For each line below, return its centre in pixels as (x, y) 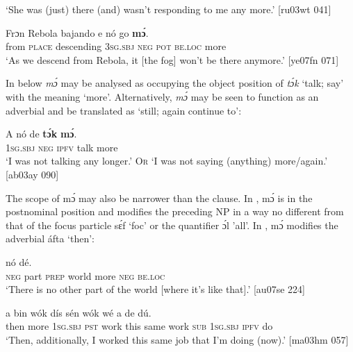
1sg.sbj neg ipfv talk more (62, 147)
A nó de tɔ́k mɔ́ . (41, 134)
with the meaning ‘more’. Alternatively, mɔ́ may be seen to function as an (162, 96)
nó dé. (19, 261)
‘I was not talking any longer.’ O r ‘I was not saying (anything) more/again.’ (167, 161)
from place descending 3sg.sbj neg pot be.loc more (116, 46)
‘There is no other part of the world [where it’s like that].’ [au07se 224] (155, 289)
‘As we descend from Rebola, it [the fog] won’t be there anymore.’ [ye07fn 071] (172, 59)
